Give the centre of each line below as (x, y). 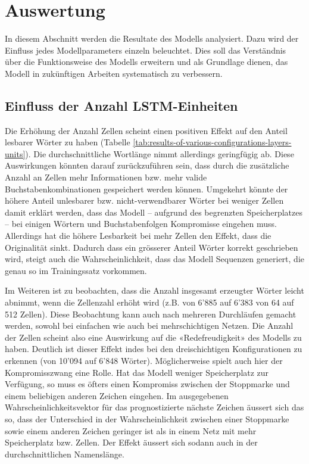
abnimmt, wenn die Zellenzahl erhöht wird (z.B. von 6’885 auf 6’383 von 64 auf (149, 302)
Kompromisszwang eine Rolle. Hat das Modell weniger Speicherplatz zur (137, 372)
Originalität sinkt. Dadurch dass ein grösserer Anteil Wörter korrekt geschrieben (152, 247)
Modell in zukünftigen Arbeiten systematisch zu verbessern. (114, 73)
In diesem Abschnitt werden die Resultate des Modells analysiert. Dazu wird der (152, 38)
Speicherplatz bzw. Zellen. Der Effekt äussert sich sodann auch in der (131, 442)
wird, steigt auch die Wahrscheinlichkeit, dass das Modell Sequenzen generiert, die (154, 259)
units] (15, 153)
